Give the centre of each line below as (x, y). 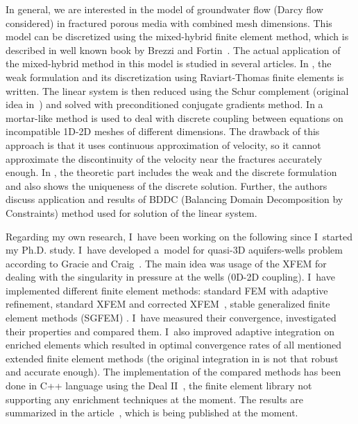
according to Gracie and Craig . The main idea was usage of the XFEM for (166, 263)
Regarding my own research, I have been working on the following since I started (179, 236)
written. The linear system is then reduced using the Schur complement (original (177, 90)
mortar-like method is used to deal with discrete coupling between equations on (174, 117)
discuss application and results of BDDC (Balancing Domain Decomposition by (174, 199)
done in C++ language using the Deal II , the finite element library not (159, 386)
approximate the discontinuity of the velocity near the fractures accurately (164, 158)
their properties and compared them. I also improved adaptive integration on (170, 331)
